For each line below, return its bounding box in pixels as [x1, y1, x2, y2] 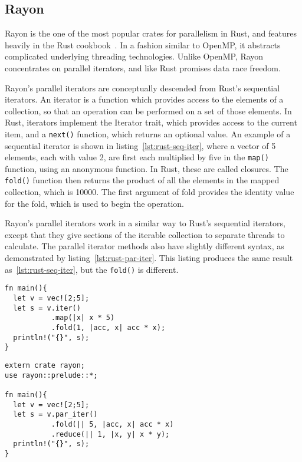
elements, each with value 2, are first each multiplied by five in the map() [5, 151, 269, 163]
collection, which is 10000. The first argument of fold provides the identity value [5, 186, 294, 198]
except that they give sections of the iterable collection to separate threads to [5, 228, 285, 240]
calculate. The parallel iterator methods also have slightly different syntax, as [5, 240, 284, 252]
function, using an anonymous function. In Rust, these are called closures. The [5, 162, 288, 174]
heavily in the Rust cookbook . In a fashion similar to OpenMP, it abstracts [5, 38, 281, 51]
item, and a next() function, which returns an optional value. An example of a [5, 127, 291, 140]
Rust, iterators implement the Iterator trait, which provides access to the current [5, 116, 297, 128]
